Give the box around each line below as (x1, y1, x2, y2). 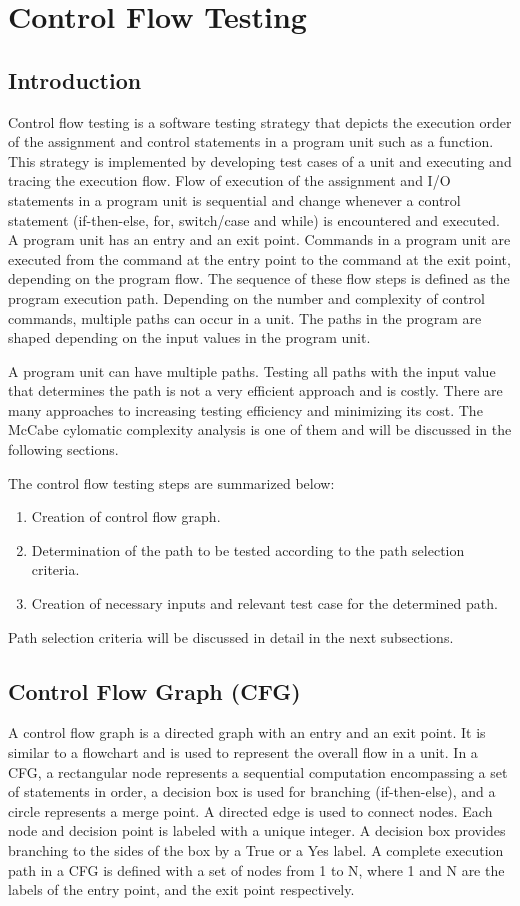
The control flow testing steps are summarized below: (8, 472, 335, 493)
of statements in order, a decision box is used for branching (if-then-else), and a (8, 781, 496, 802)
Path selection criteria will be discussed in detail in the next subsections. (8, 626, 454, 647)
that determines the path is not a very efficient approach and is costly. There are (8, 380, 503, 401)
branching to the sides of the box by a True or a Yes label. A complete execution (8, 840, 504, 860)
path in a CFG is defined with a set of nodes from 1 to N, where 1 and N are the (8, 859, 505, 880)
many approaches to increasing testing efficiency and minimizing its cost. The (8, 399, 483, 420)
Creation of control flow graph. (31, 506, 221, 527)
